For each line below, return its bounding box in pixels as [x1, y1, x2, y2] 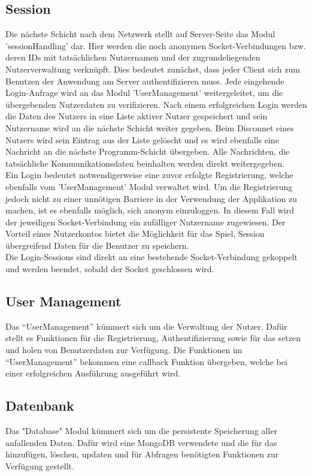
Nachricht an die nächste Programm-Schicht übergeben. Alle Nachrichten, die [5, 145, 290, 158]
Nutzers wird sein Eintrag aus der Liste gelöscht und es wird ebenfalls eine [5, 133, 279, 146]
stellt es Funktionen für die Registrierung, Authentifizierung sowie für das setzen [5, 332, 301, 344]
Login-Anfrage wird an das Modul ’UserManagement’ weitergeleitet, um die [5, 86, 283, 99]
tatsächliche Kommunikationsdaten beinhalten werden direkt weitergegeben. [5, 156, 285, 169]
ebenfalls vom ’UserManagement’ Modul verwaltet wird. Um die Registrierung [5, 180, 293, 192]
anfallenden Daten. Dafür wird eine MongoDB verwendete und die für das [5, 436, 277, 448]
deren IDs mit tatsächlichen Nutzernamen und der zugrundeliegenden [5, 51, 260, 64]
